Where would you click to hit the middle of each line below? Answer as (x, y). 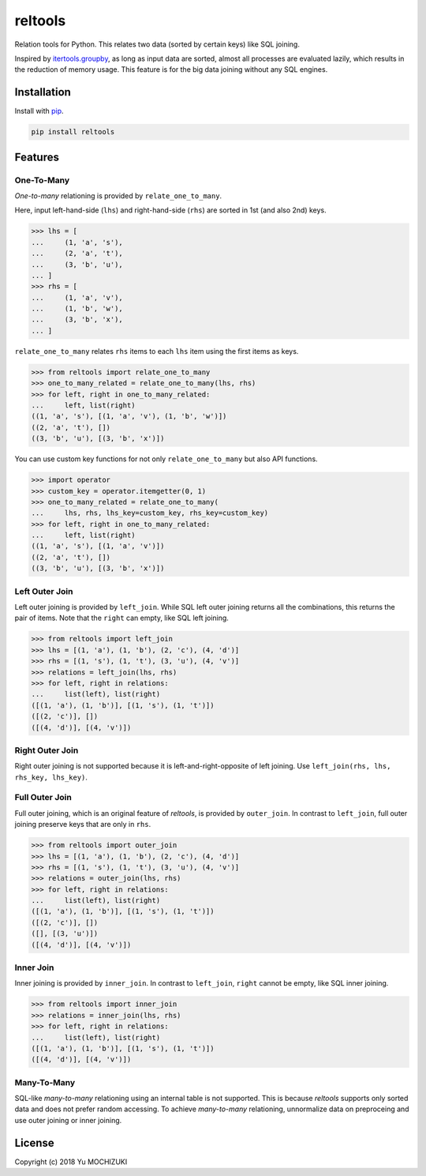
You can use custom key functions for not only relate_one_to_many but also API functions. (166, 459)
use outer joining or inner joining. (68, 1120)
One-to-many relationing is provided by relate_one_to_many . (118, 195)
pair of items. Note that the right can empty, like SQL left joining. (121, 618)
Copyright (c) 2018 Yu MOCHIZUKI (71, 1162)
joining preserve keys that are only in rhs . (83, 825)
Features (37, 157)
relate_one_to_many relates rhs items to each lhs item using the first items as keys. (157, 351)
